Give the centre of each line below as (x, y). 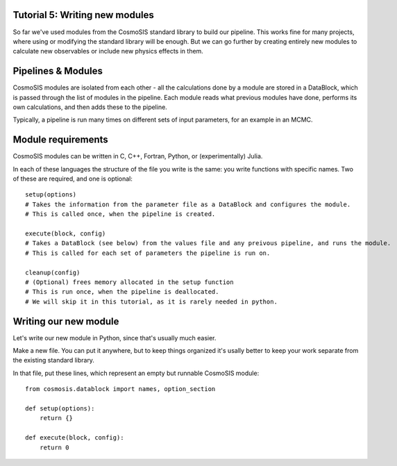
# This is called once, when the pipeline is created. (120, 214)
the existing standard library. (54, 360)
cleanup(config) (53, 272)
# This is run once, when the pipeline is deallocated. (122, 292)
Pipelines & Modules (58, 71)
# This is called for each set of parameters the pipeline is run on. (148, 253)
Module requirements (61, 140)
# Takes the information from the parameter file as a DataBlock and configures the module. (188, 204)
